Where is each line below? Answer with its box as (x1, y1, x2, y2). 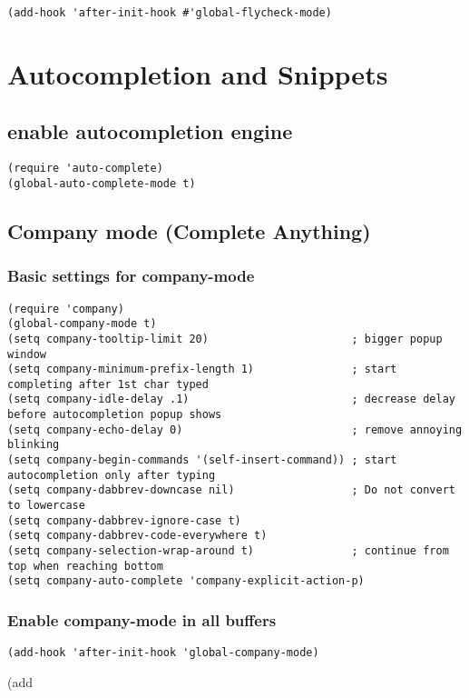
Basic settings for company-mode (7, 264, 255, 287)
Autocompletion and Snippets (7, 55, 388, 92)
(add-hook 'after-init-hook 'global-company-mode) (7, 646, 319, 660)
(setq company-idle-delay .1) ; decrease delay (7, 393, 455, 406)
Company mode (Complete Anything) (7, 216, 371, 244)
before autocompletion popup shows (7, 408, 222, 422)
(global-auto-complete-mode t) (7, 176, 196, 190)
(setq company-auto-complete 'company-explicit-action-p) (7, 574, 365, 588)
